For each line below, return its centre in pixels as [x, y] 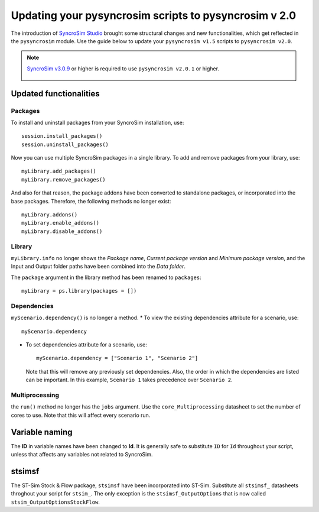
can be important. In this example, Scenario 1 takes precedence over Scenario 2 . [129, 380]
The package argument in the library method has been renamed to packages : [106, 277]
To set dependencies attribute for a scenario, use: [87, 345]
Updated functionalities [55, 94]
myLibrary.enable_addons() [61, 223]
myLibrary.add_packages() [59, 171]
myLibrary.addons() [50, 215]
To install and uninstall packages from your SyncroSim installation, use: [97, 122]
